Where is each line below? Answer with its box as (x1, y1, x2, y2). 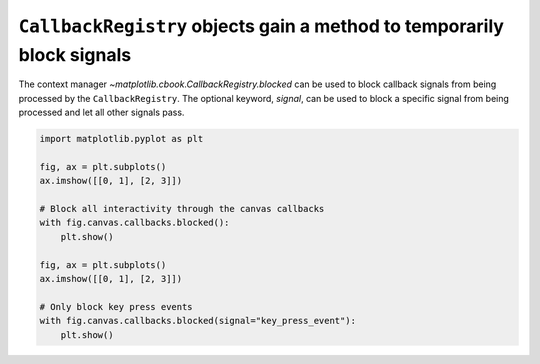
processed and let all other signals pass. (18, 106, 185, 119)
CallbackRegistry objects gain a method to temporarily (18, 15, 505, 37)
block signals (18, 43, 132, 66)
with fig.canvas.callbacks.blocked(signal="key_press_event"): (39, 315, 357, 327)
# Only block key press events (39, 301, 194, 312)
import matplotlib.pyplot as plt (39, 133, 204, 145)
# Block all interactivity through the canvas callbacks (39, 203, 325, 215)
